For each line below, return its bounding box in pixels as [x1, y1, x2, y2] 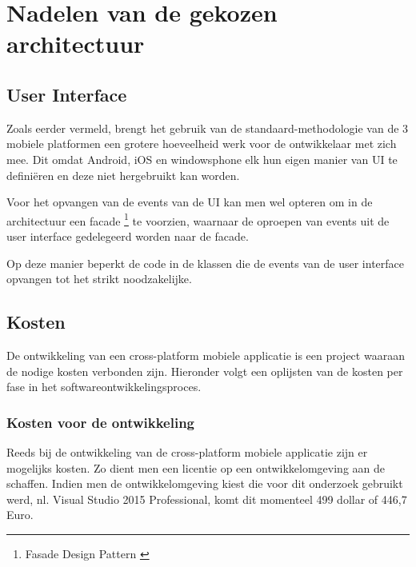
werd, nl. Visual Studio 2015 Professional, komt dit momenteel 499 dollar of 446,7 [6, 490, 407, 507]
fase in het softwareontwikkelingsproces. [6, 378, 202, 395]
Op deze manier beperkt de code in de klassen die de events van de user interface [6, 254, 405, 271]
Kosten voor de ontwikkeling [6, 412, 195, 432]
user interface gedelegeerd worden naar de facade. [6, 227, 249, 244]
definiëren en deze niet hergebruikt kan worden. [6, 166, 240, 183]
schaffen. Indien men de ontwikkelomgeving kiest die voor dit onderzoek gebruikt [6, 475, 403, 492]
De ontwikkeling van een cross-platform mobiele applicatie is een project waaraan [6, 346, 405, 363]
